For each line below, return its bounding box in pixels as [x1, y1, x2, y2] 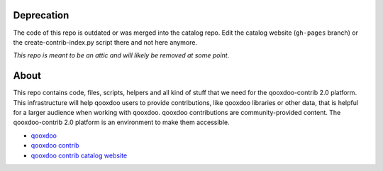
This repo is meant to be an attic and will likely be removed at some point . [13, 51, 230, 60]
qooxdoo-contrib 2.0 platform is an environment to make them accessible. [13, 118, 230, 127]
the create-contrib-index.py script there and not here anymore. [13, 38, 198, 46]
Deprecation [13, 9, 70, 21]
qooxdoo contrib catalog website [30, 151, 128, 160]
